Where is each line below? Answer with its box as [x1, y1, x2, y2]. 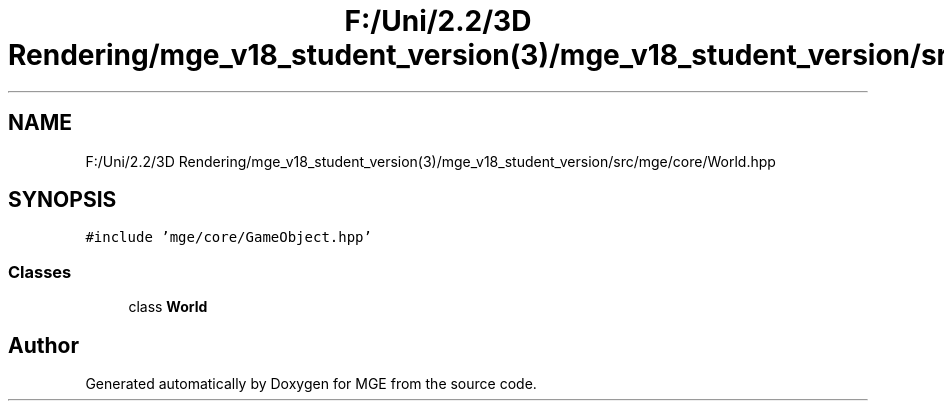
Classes [8, 261, 72, 282]
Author [8, 332, 79, 358]
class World [128, 298, 208, 316]
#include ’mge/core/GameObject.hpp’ [85, 229, 372, 246]
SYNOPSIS [8, 187, 117, 213]
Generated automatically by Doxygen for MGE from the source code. [85, 375, 537, 393]
